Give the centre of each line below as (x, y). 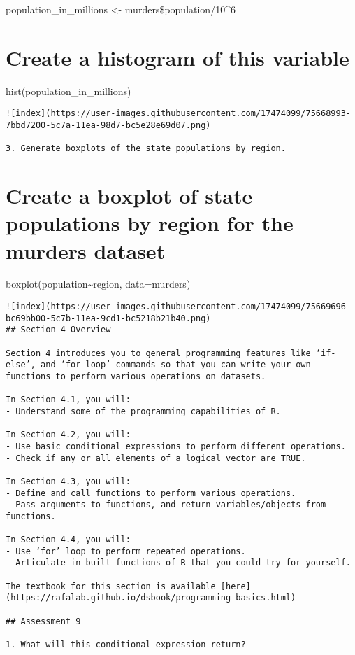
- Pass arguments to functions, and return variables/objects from (166, 505)
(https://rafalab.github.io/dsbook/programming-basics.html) (151, 598)
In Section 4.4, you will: (68, 540)
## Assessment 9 (43, 621)
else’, (21, 365)
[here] (236, 586)
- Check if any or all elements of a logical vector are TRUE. (156, 458)
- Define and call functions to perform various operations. (151, 493)
